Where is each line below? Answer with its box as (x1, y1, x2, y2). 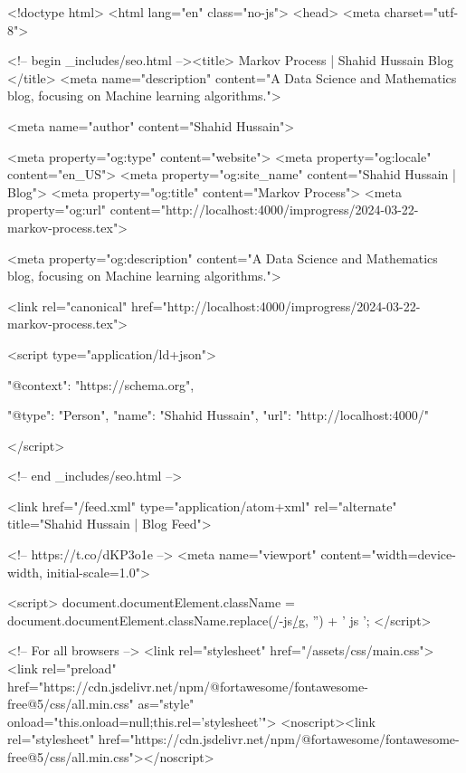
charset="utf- (384, 3, 459, 21)
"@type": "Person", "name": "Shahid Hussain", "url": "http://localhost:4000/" (7, 406, 429, 425)
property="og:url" (7, 200, 107, 219)
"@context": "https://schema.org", (7, 375, 195, 394)
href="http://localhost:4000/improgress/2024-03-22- (130, 296, 421, 315)
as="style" (138, 694, 195, 713)
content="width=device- (320, 545, 456, 564)
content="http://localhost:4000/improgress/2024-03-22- (109, 200, 419, 219)
